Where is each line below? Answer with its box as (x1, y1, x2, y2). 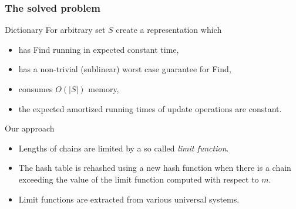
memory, (88, 83, 119, 95)
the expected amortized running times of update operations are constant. (18, 102, 282, 114)
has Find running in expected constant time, (18, 43, 179, 55)
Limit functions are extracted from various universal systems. (18, 193, 240, 205)
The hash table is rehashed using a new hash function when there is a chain (18, 161, 291, 174)
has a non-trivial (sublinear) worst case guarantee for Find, (18, 63, 231, 75)
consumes (18, 83, 53, 95)
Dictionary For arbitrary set (5, 23, 106, 36)
